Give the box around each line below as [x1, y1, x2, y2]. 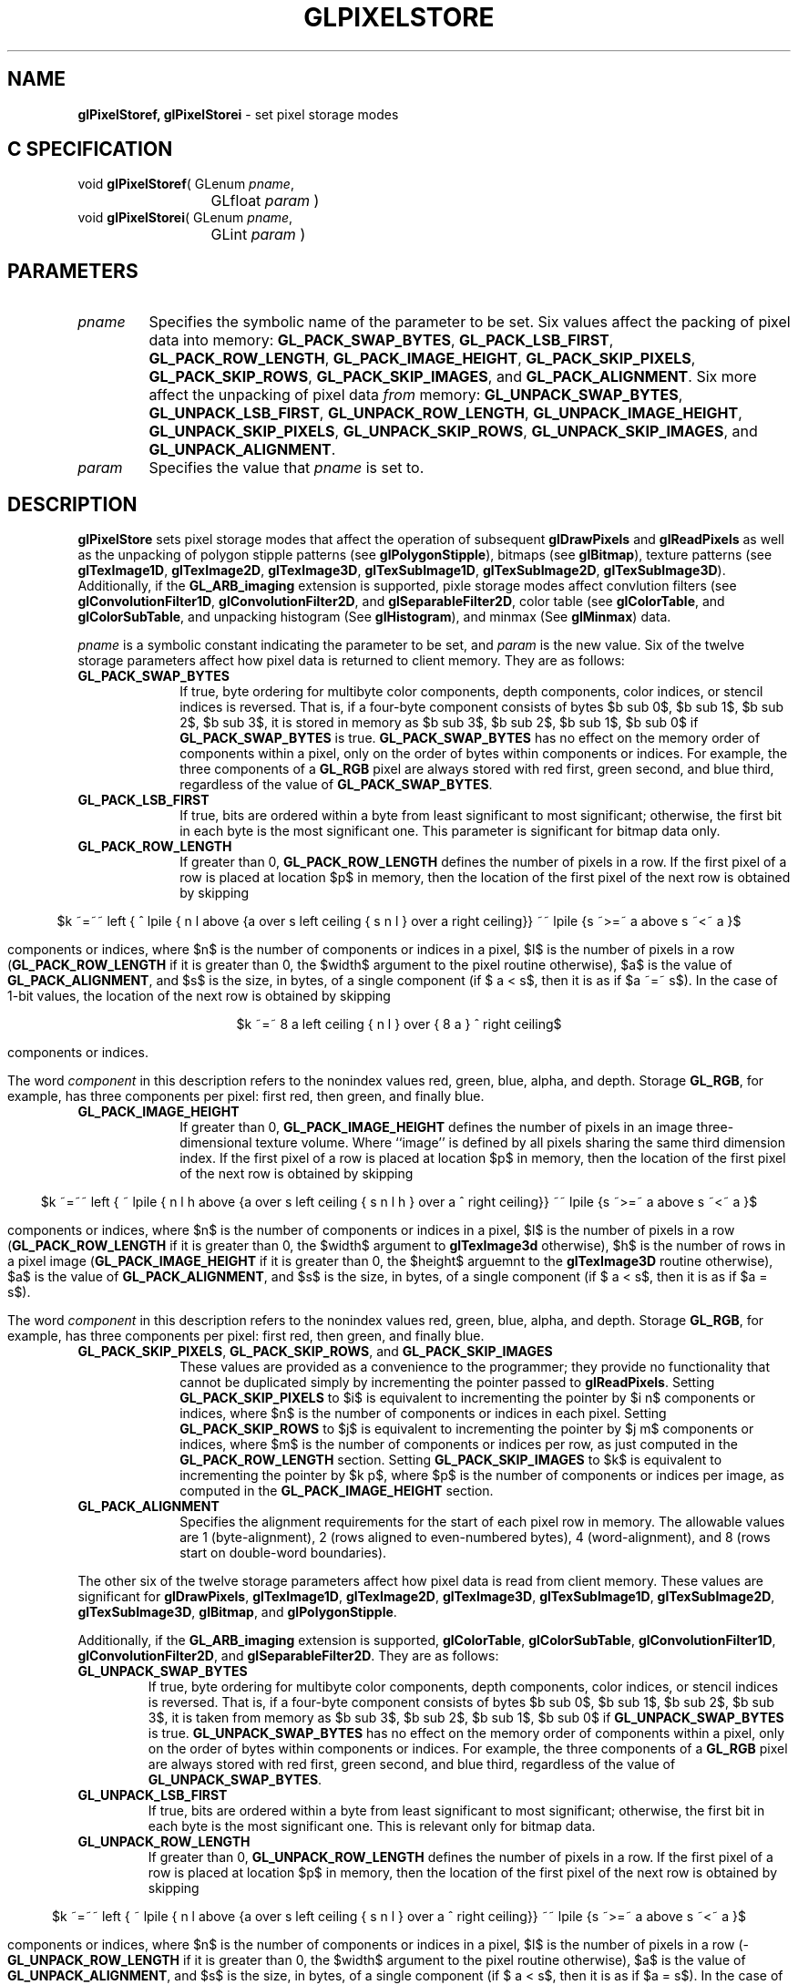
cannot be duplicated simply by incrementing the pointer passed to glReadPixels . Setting [179, 1374, 715, 1391]
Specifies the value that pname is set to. [148, 458, 425, 478]
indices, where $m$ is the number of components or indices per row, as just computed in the [179, 1436, 738, 1453]
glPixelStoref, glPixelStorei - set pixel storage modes [77, 106, 399, 122]
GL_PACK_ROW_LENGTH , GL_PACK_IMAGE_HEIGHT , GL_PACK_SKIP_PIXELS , [148, 349, 696, 368]
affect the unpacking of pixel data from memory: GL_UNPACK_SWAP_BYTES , [148, 386, 683, 405]
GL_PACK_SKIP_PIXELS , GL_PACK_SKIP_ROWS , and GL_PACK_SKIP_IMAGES [77, 1343, 553, 1360]
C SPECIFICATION [7, 138, 173, 161]
